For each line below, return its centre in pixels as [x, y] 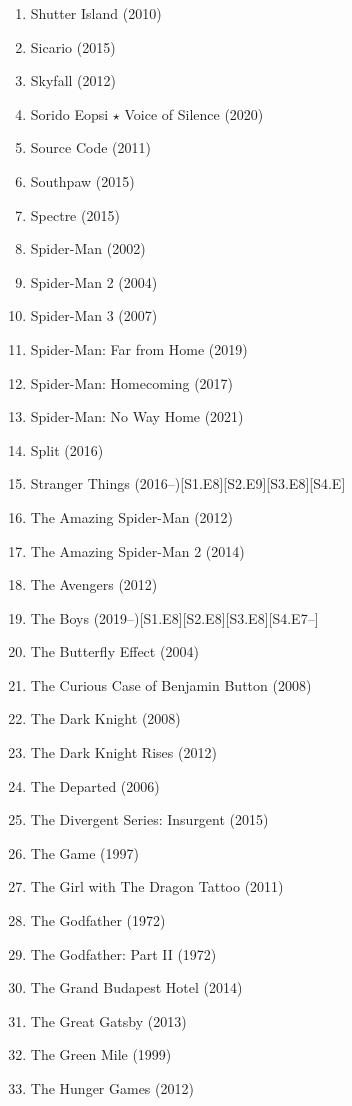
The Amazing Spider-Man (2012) [132, 516]
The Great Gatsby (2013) [108, 1020]
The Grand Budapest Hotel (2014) [136, 987]
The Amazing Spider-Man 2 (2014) [137, 550]
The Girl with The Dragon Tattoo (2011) [157, 886]
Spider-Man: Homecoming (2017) [132, 382]
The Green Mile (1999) [101, 1054]
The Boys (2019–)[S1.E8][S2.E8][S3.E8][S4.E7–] [174, 617]
